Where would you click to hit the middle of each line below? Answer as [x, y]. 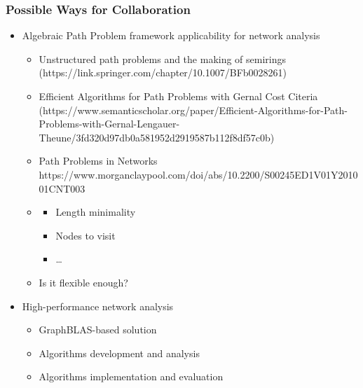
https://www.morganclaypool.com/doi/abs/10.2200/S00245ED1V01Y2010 [198, 174]
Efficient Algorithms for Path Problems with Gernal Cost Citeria [178, 96]
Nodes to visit [85, 235]
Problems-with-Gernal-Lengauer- [109, 124]
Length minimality [96, 212]
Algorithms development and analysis [119, 353]
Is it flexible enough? [83, 282]
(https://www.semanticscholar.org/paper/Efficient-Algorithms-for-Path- [193, 110]
